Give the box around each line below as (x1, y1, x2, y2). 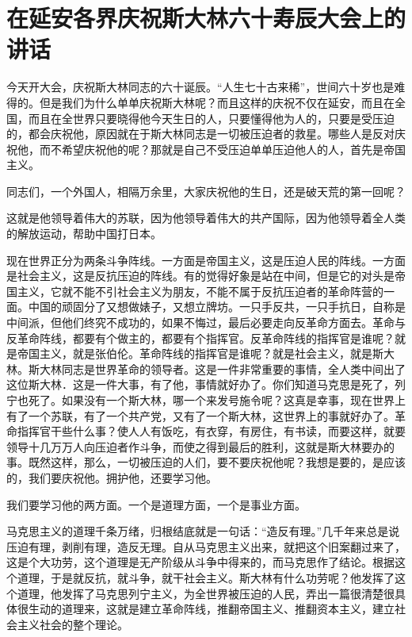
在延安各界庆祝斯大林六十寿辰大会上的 (6, 2, 406, 34)
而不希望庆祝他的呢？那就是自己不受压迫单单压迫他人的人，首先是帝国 (39, 140, 406, 157)
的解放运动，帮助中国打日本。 (6, 225, 162, 242)
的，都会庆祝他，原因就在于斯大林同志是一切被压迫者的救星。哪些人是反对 (6, 125, 395, 142)
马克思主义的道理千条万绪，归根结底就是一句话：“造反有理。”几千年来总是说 (6, 523, 400, 539)
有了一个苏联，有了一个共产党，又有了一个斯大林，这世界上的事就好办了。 (6, 407, 395, 424)
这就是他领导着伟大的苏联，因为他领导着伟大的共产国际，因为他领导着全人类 (6, 209, 406, 226)
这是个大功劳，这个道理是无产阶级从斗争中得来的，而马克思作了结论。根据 (6, 554, 395, 570)
